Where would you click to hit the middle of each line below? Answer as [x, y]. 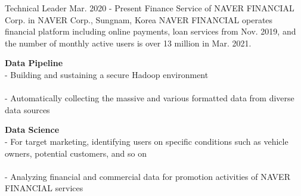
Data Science [32, 130]
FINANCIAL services [44, 188]
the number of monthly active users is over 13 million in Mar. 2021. [128, 43]
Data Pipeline [34, 63]
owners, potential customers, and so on [76, 153]
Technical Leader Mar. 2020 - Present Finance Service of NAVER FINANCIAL [150, 8]
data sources [27, 109]
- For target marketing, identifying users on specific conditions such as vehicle [147, 141]
